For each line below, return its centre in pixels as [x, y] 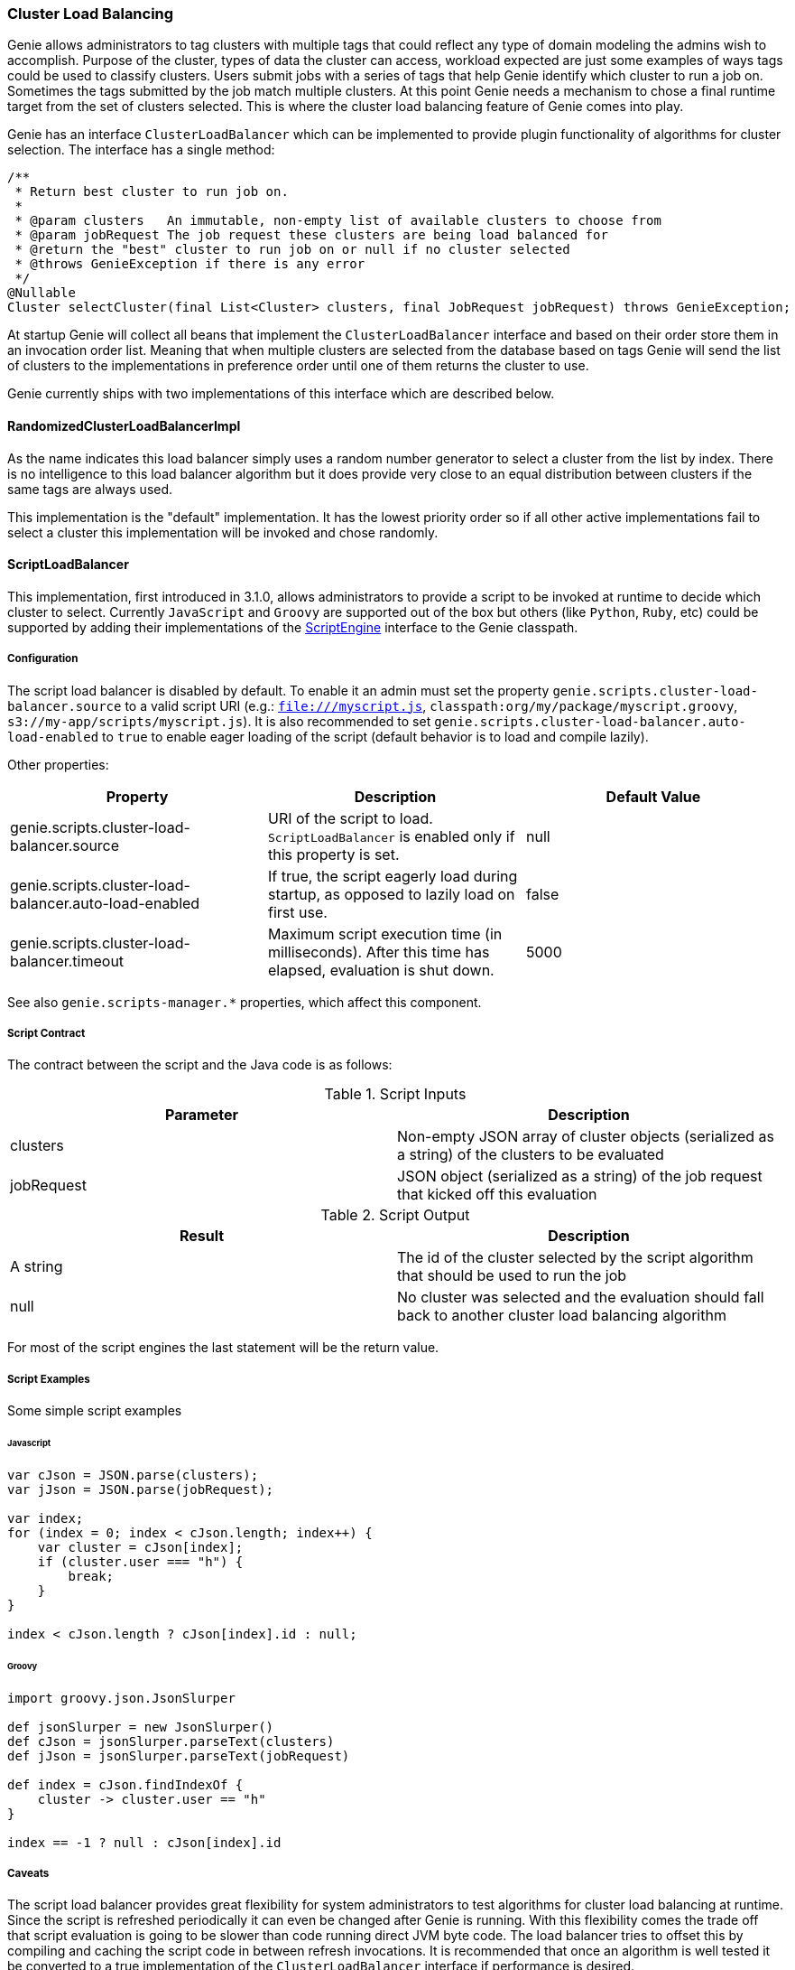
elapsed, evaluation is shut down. [381, 970]
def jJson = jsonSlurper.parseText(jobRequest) [179, 1755]
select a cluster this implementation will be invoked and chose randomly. [223, 532]
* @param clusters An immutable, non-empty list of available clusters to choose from [338, 221]
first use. [297, 912]
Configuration [43, 659]
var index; [46, 1518]
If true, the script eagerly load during [393, 876]
